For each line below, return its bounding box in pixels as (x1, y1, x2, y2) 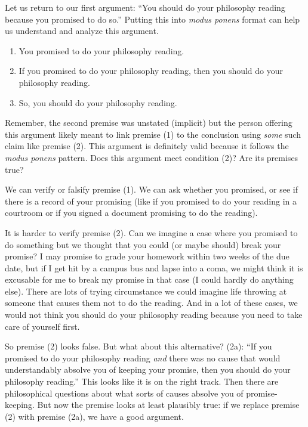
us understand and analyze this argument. (5, 24, 159, 37)
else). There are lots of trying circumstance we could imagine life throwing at (5, 284, 287, 297)
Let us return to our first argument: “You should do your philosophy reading (5, 1, 285, 13)
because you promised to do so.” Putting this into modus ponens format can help (5, 13, 300, 25)
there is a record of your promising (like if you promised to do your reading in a (5, 194, 297, 207)
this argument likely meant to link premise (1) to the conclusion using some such (5, 128, 301, 140)
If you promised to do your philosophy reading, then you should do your (19, 64, 284, 77)
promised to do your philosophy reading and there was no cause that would (5, 351, 281, 364)
